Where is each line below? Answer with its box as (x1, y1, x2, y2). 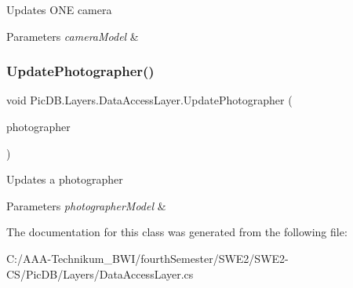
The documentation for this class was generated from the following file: (6, 224, 348, 240)
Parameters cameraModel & (6, 27, 139, 44)
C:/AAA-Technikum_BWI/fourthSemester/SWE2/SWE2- (6, 250, 289, 266)
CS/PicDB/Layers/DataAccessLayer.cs (6, 265, 194, 282)
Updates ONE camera (6, 2, 112, 17)
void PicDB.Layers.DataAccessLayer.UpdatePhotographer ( (6, 92, 293, 108)
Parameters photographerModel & (6, 197, 166, 213)
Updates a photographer (6, 171, 123, 188)
